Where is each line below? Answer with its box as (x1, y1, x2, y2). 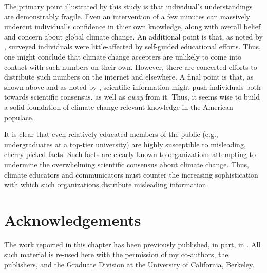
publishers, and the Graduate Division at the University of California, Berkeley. (4, 259, 255, 269)
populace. (4, 111, 34, 122)
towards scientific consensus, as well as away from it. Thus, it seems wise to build (4, 91, 260, 102)
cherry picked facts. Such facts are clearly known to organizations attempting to (4, 149, 256, 160)
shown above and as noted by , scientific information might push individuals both (4, 81, 261, 92)
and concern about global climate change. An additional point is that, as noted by (4, 31, 263, 42)
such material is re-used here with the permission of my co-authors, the (4, 249, 228, 260)
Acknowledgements (4, 209, 141, 230)
